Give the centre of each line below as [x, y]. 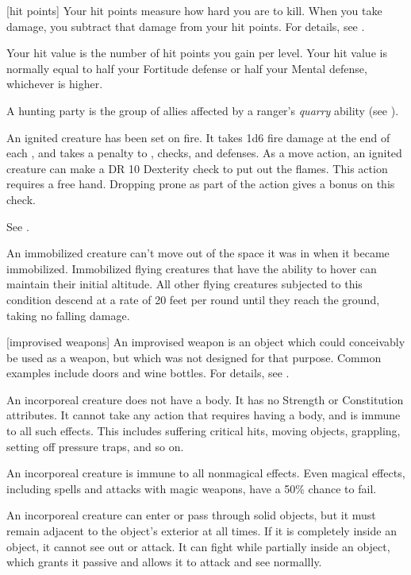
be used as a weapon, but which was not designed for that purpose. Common [194, 357]
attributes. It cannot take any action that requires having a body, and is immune [204, 415]
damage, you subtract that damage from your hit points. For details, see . [186, 26]
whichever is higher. [55, 84]
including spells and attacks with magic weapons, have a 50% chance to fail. [192, 488]
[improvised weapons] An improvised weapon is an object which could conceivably [206, 342]
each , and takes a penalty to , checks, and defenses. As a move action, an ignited [204, 153]
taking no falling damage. [68, 315]
